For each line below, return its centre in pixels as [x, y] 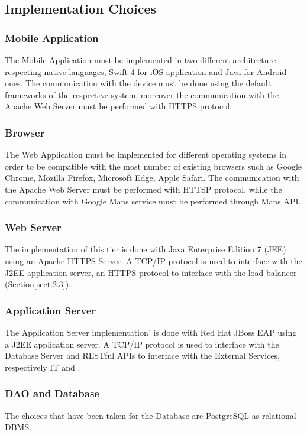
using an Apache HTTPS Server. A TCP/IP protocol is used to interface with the [153, 260]
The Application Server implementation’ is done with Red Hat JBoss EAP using [151, 332]
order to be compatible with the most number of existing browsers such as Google [153, 166]
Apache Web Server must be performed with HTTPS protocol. [118, 106]
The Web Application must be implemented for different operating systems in [146, 155]
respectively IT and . [43, 367]
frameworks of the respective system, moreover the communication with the [142, 94]
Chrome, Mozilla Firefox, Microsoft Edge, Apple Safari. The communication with [152, 178]
